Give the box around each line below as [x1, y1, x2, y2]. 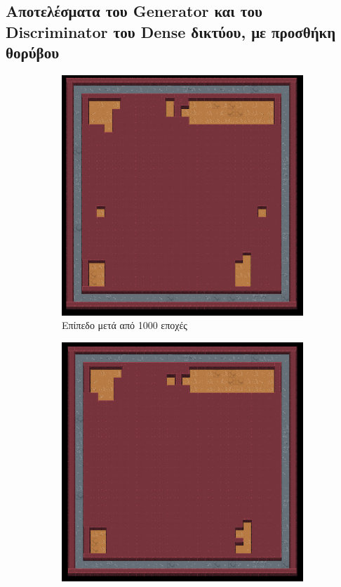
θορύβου [6, 41, 60, 63]
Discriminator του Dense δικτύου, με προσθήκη [6, 20, 336, 42]
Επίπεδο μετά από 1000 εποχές [62, 318, 187, 333]
